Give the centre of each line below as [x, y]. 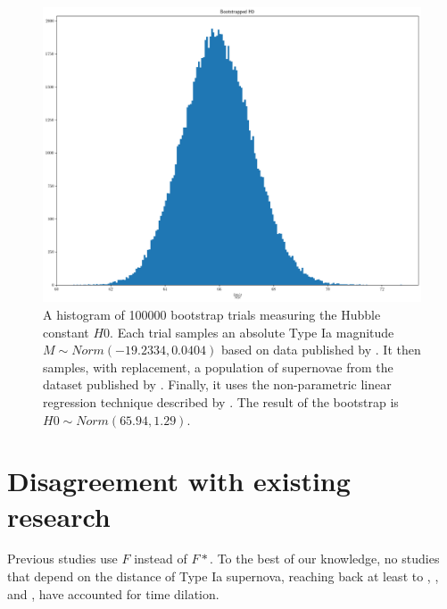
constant [66, 332]
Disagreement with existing [179, 481]
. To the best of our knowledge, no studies [325, 559]
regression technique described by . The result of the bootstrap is [221, 401]
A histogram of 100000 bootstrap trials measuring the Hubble [212, 315]
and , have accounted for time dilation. [113, 593]
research [59, 516]
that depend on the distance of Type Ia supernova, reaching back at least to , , [223, 576]
